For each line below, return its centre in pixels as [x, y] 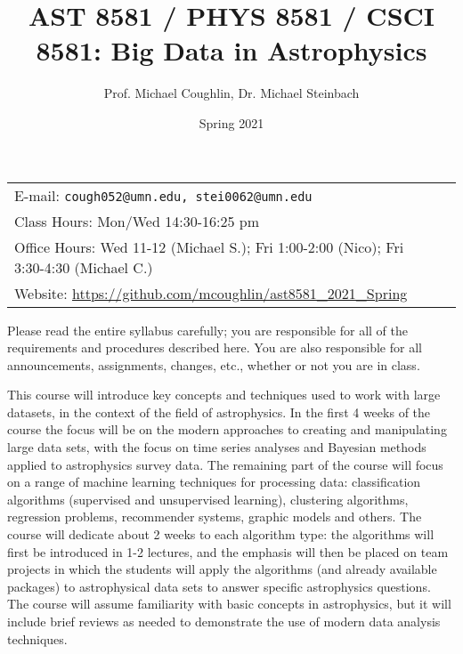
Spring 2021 [231, 122]
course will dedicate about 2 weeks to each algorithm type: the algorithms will [221, 534]
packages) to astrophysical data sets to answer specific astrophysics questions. [219, 586]
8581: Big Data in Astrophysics [231, 50]
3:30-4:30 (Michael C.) [84, 267]
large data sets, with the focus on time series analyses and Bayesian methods [217, 447]
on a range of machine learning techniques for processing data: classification [214, 482]
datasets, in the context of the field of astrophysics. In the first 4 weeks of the [219, 412]
